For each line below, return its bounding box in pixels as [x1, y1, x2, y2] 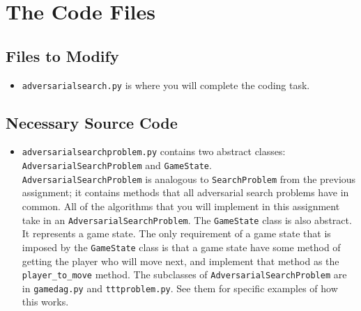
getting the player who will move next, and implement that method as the [22, 253, 339, 268]
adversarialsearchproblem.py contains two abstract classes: [22, 144, 286, 159]
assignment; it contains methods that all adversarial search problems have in [22, 185, 349, 200]
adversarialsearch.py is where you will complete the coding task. [22, 77, 310, 92]
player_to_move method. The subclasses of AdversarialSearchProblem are [22, 267, 347, 282]
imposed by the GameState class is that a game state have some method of [22, 239, 341, 254]
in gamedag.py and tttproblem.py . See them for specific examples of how [22, 280, 338, 295]
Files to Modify [6, 45, 119, 66]
